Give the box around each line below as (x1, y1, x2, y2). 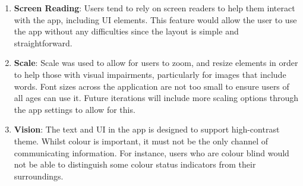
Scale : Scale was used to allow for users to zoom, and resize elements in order (14, 56, 298, 69)
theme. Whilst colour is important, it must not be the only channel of (14, 134, 269, 147)
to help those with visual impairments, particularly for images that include (14, 68, 286, 80)
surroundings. (14, 169, 64, 182)
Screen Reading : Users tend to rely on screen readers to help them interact (14, 2, 295, 14)
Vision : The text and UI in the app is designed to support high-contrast (14, 123, 280, 135)
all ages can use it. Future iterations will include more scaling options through (14, 92, 299, 104)
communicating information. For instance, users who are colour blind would (14, 146, 289, 159)
